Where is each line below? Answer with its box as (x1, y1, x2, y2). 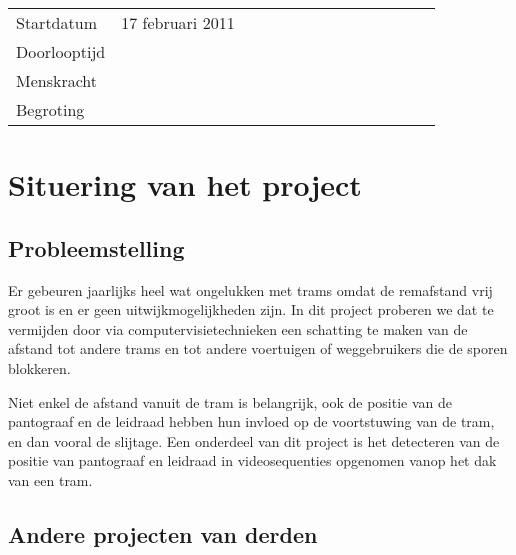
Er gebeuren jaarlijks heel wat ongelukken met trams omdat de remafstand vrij (8, 279, 493, 300)
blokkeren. (8, 357, 71, 378)
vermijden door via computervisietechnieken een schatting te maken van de (8, 318, 468, 339)
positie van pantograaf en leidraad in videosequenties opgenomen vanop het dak (8, 450, 497, 471)
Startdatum (16, 11, 97, 34)
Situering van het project (8, 164, 362, 205)
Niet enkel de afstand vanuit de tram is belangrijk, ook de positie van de (8, 391, 453, 412)
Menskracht (16, 69, 98, 92)
